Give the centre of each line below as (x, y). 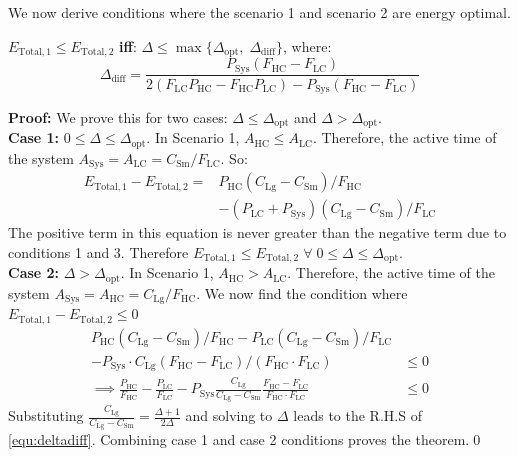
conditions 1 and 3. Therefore (98, 252)
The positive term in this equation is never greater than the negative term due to (257, 232)
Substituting (46, 415)
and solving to (229, 415)
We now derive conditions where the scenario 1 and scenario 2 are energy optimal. (259, 12)
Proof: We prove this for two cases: (118, 116)
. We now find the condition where (302, 292)
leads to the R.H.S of (357, 415)
